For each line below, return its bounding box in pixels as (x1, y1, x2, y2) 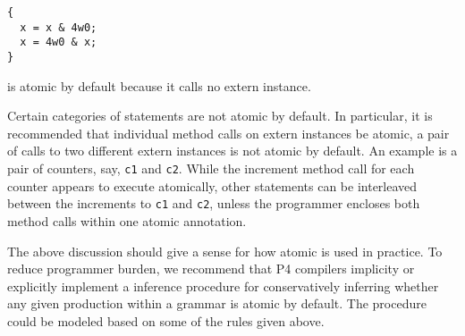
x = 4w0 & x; (20, 36, 97, 49)
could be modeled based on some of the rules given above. (7, 311, 325, 330)
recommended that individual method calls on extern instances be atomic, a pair (7, 123, 450, 142)
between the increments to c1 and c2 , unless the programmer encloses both (7, 194, 420, 213)
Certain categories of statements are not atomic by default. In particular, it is (7, 106, 433, 125)
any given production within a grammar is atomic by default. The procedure (7, 294, 427, 313)
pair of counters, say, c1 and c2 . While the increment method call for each (7, 159, 415, 177)
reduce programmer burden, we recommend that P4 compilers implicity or (7, 259, 415, 278)
